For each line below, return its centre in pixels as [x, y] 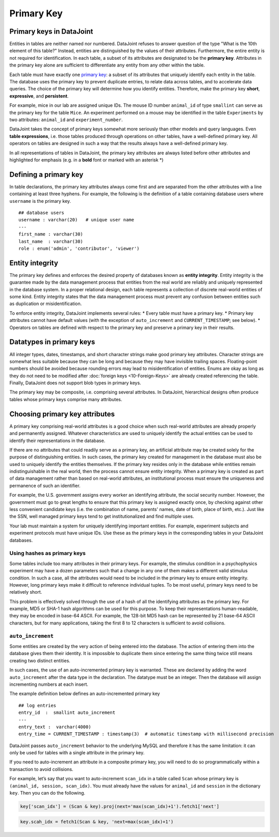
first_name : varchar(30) [51, 234]
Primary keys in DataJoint [51, 31]
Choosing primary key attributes [62, 414]
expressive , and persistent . [39, 96]
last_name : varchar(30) [51, 241]
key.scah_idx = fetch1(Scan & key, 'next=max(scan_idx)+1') [97, 822]
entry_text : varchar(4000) [55, 727]
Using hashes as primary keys [48, 553]
